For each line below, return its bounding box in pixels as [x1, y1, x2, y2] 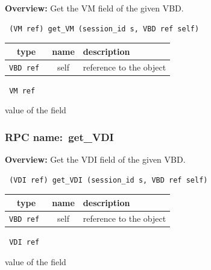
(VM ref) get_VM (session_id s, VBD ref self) [9, 24, 200, 33]
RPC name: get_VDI [5, 129, 114, 144]
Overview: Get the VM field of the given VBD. [5, 2, 184, 14]
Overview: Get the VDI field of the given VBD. [5, 153, 186, 166]
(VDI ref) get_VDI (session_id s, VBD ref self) [9, 175, 208, 184]
